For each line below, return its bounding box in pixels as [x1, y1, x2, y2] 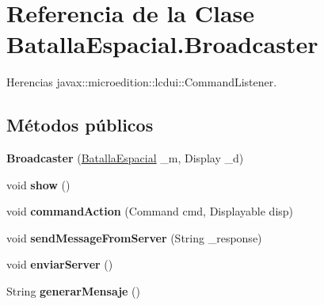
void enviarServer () [6, 256, 113, 273]
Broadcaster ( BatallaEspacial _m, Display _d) [6, 150, 244, 166]
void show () [6, 176, 71, 193]
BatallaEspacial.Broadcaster [6, 28, 318, 60]
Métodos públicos [6, 112, 154, 137]
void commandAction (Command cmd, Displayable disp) [6, 203, 294, 219]
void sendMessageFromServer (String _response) [6, 229, 262, 246]
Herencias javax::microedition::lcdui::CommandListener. [6, 74, 277, 90]
